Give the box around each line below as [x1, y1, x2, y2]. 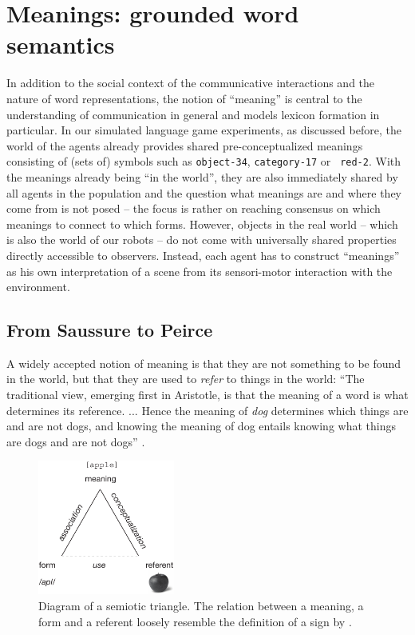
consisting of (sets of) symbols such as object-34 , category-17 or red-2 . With [6, 153, 401, 170]
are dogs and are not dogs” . [6, 433, 145, 449]
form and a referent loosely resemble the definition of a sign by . [38, 613, 352, 629]
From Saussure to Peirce [6, 317, 213, 342]
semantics [6, 28, 115, 61]
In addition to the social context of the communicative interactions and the [6, 74, 375, 91]
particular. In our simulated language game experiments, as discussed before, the [6, 122, 401, 138]
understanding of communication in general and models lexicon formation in [6, 106, 380, 122]
